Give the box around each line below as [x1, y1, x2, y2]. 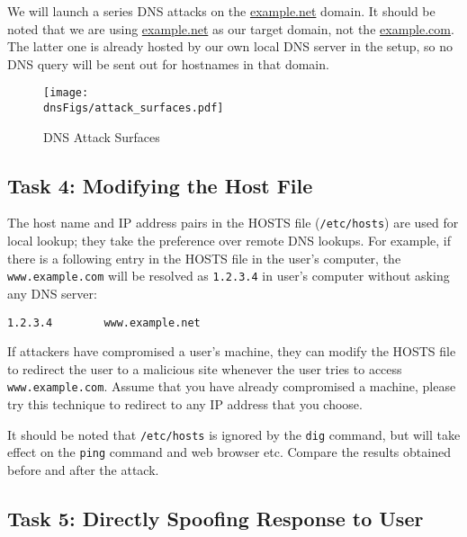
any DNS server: [7, 283, 97, 302]
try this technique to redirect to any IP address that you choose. [7, 395, 363, 414]
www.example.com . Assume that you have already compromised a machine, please [7, 377, 456, 396]
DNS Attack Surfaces [43, 127, 160, 146]
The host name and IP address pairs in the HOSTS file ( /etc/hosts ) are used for [7, 213, 459, 232]
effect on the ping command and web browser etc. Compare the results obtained [7, 443, 451, 461]
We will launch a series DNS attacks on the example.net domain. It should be [7, 2, 436, 20]
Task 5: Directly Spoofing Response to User [7, 504, 424, 532]
